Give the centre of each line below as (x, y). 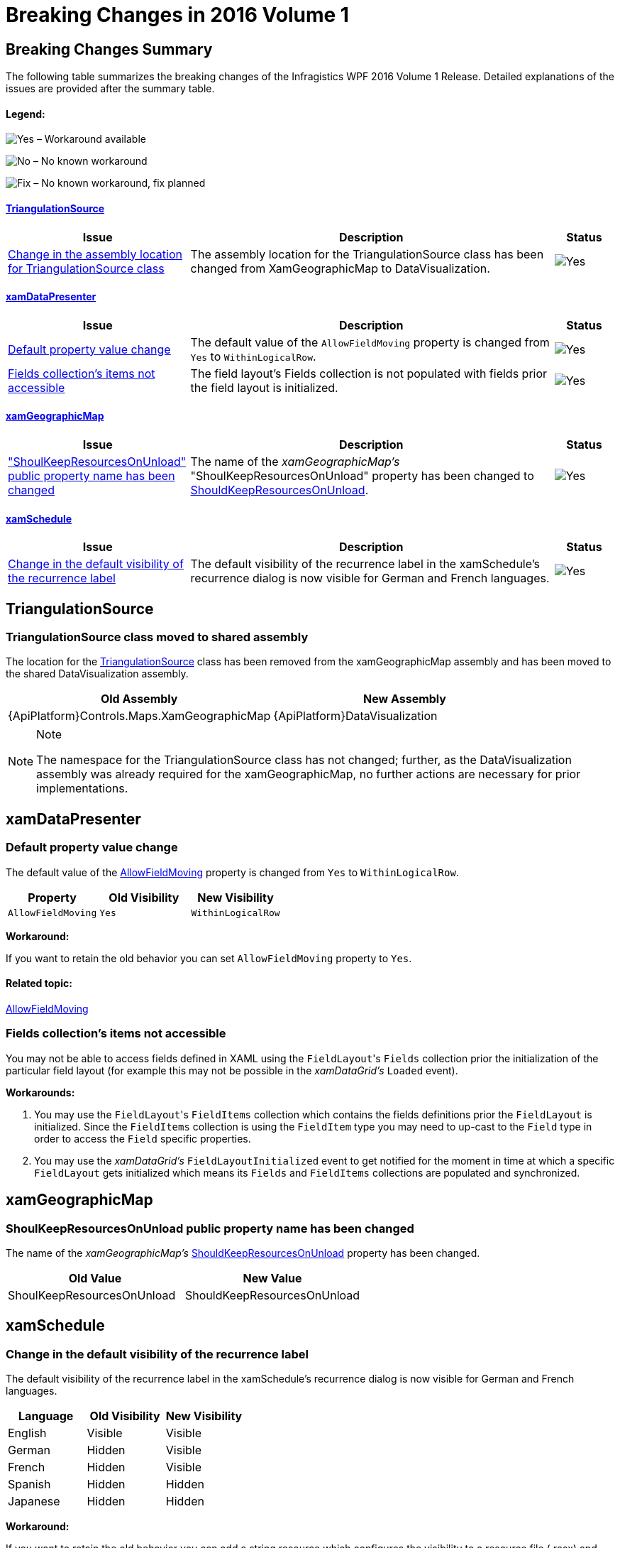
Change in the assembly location (95, 254)
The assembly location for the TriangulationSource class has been (367, 254)
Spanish (29, 1484)
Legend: (26, 114)
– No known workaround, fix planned (120, 183)
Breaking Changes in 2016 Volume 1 (177, 15)
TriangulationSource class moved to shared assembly (157, 637)
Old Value (95, 1278)
